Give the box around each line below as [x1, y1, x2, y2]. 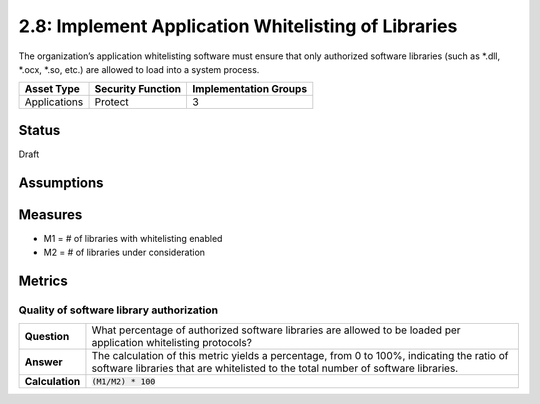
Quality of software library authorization [18, 303, 219, 317]
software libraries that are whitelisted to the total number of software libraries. [91, 361, 459, 375]
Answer [24, 355, 64, 369]
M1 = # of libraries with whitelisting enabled [43, 232, 223, 244]
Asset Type [24, 82, 80, 96]
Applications [24, 95, 84, 109]
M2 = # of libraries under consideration [43, 246, 205, 259]
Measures [18, 206, 83, 223]
